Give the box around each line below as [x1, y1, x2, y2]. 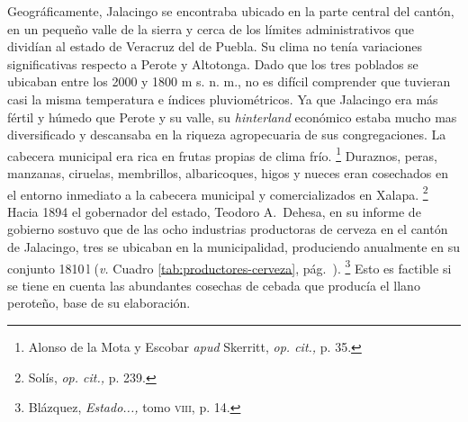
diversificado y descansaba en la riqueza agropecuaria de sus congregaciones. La [7, 125, 446, 144]
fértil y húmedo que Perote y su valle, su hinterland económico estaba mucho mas [7, 107, 457, 126]
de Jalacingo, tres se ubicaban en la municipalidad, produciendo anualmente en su [7, 238, 460, 256]
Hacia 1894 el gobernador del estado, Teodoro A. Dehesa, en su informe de [7, 202, 421, 220]
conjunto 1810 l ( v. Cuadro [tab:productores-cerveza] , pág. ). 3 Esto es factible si [7, 256, 452, 277]
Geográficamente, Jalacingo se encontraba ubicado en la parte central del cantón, [7, 2, 454, 20]
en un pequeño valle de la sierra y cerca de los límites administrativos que [7, 19, 415, 38]
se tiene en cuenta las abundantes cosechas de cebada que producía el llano [7, 275, 420, 294]
